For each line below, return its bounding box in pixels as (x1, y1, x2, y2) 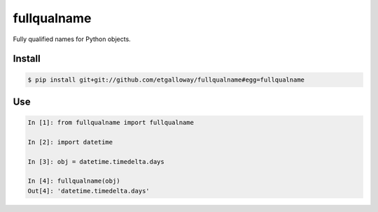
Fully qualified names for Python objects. (13, 35, 131, 43)
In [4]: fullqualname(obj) (27, 177, 120, 185)
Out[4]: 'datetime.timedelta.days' (27, 187, 150, 195)
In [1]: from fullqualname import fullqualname (27, 119, 194, 127)
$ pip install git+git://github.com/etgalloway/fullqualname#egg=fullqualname (27, 75, 304, 84)
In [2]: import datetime (27, 138, 113, 146)
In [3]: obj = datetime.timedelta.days (27, 158, 164, 165)
